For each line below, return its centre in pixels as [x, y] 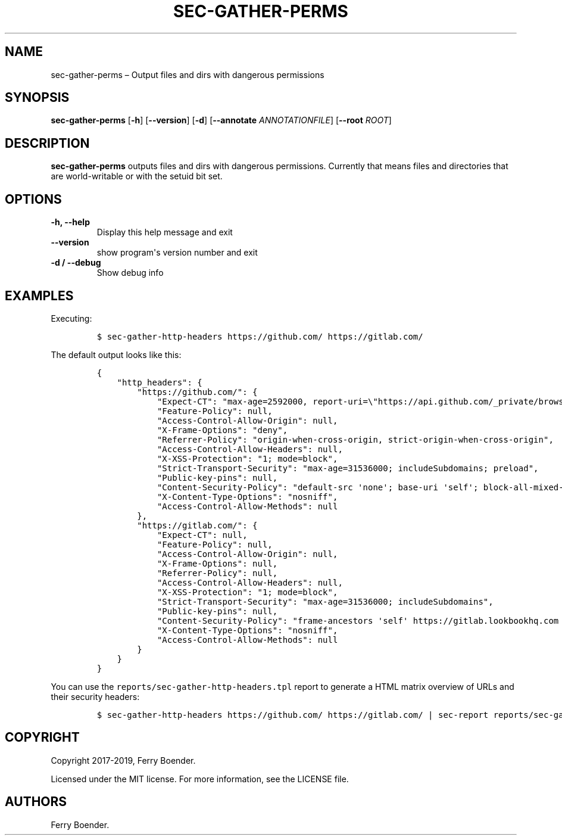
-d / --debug [76, 263]
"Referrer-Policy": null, [217, 573]
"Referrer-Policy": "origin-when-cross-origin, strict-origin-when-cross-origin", [355, 439]
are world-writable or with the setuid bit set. [137, 176]
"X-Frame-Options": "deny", [222, 430]
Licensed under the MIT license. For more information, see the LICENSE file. [200, 779]
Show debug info [130, 273]
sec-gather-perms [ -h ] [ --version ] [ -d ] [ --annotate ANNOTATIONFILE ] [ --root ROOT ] [221, 120]
